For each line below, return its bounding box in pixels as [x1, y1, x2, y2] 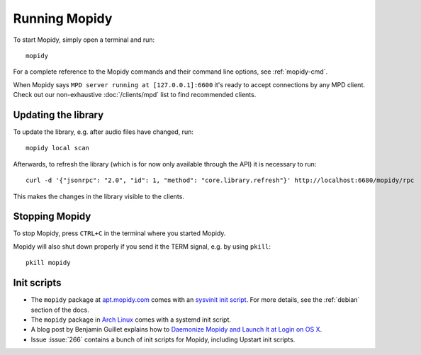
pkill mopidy [26, 259, 71, 267]
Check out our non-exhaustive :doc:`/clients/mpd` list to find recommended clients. [13, 91, 257, 99]
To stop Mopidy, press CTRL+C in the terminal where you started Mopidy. [13, 229, 226, 237]
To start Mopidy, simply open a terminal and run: [13, 35, 155, 44]
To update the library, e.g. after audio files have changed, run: [13, 128, 194, 136]
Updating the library [13, 108, 104, 120]
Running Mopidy [13, 11, 113, 26]
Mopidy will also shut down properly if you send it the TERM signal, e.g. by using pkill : [13, 242, 271, 251]
